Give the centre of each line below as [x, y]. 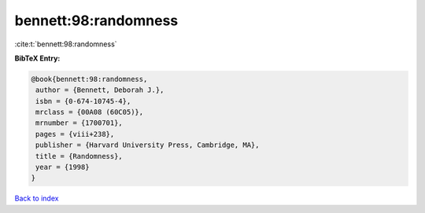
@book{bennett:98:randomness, [89, 79]
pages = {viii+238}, [75, 134]
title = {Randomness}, [79, 156]
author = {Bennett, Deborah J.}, [100, 90]
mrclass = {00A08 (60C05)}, [90, 112]
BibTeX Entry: [37, 58]
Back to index [37, 198]
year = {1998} [63, 167]
